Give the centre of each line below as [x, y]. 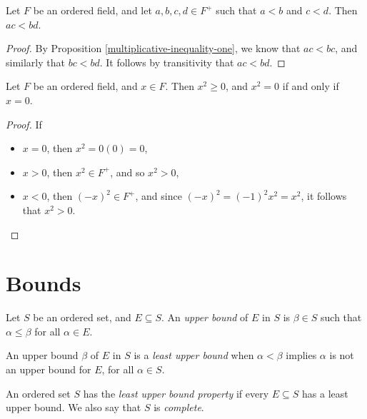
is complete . [179, 407]
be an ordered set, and [82, 317]
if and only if [311, 86]
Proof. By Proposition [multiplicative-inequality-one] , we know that [153, 48]
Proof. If [24, 124]
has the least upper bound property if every [176, 393]
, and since [159, 196]
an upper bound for [49, 369]
